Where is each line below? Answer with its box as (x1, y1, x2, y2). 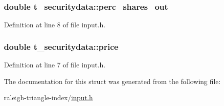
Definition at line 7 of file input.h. (4, 60, 106, 70)
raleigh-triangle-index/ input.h (4, 92, 93, 103)
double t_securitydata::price (4, 40, 118, 52)
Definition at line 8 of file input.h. (4, 20, 106, 30)
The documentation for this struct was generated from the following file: (4, 76, 221, 86)
